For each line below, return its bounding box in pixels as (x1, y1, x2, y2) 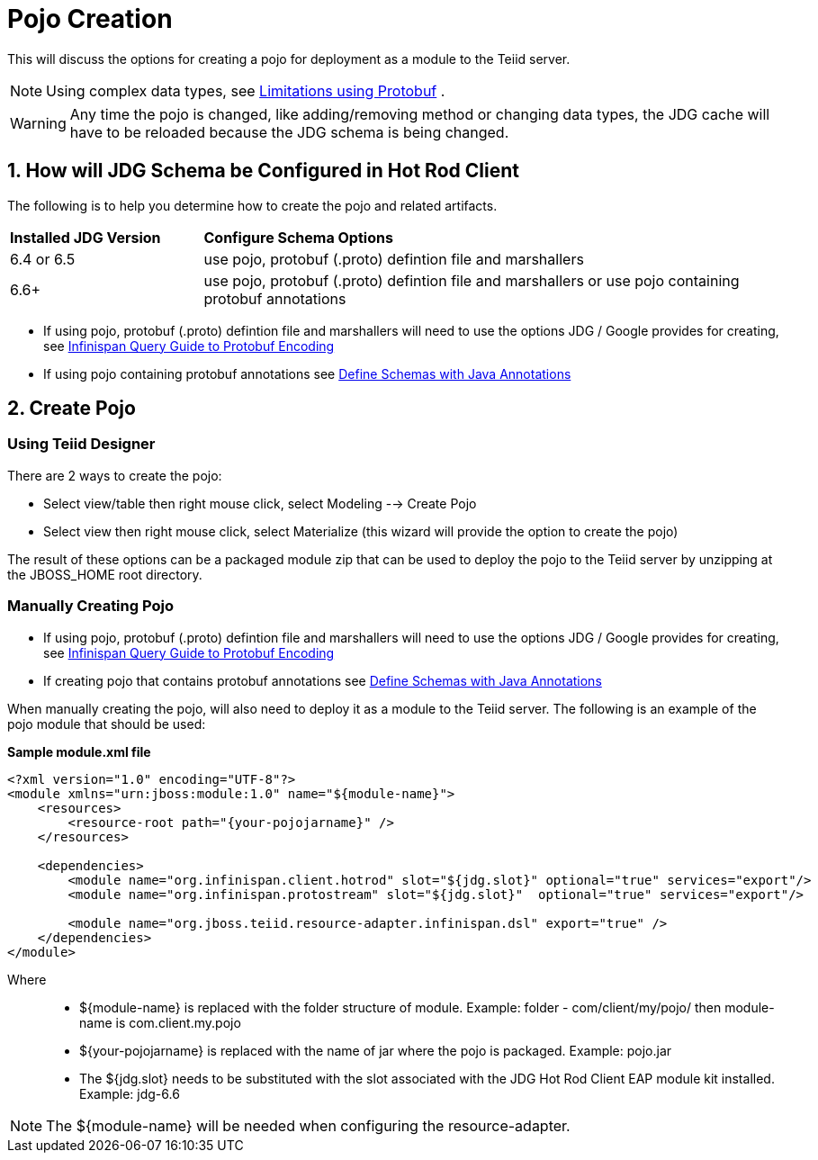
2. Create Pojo (7, 397, 136, 420)
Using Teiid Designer (7, 435, 156, 454)
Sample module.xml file (7, 743, 151, 760)
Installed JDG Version (10, 228, 161, 247)
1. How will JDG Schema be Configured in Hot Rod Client (7, 159, 519, 183)
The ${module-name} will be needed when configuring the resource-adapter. (46, 1116, 571, 1135)
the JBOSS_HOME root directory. (7, 566, 202, 582)
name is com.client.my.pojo (79, 1014, 241, 1030)
